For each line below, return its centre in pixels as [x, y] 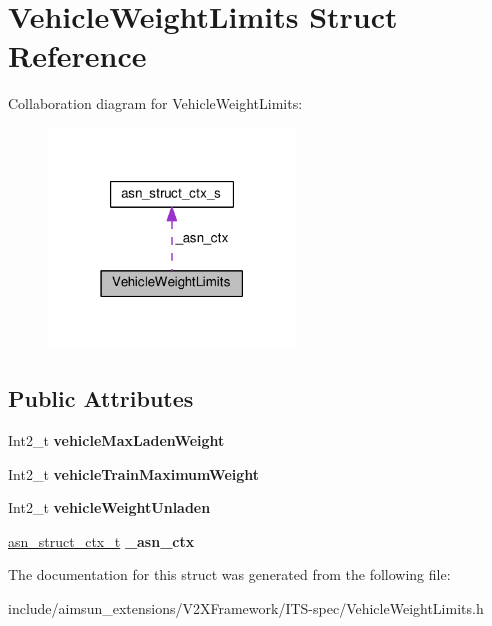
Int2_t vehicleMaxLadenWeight [116, 440]
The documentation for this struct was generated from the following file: [229, 574]
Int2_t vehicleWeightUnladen [109, 507]
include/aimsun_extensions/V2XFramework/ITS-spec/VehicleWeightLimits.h [246, 608]
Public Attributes [101, 398]
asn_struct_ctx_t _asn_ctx [101, 540]
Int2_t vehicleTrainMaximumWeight [134, 473]
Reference [77, 55]
